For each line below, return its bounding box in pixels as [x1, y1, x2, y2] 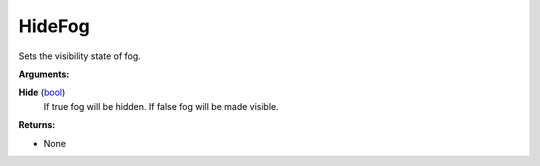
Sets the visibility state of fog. [18, 50, 142, 62]
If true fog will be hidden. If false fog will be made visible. [43, 100, 279, 112]
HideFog [18, 15, 90, 37]
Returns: [18, 119, 56, 131]
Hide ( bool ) [18, 86, 66, 99]
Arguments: [18, 68, 70, 80]
